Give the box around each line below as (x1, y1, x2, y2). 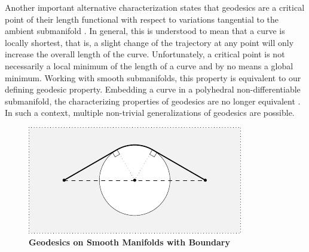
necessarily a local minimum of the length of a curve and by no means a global (5, 59, 293, 72)
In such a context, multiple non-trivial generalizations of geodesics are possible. (5, 106, 295, 119)
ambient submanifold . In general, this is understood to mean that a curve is (5, 24, 285, 37)
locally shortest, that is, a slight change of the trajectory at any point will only (5, 36, 294, 48)
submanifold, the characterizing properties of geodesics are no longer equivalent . (5, 94, 301, 107)
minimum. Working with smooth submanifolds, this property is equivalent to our (5, 71, 301, 84)
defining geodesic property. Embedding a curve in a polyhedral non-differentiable (5, 83, 301, 96)
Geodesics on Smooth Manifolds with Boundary (29, 235, 230, 248)
